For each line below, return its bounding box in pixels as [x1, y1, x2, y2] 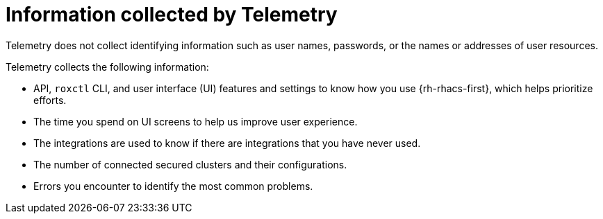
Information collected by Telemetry [6, 3, 338, 26]
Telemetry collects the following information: [6, 60, 209, 73]
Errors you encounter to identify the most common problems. [33, 179, 313, 192]
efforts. [33, 94, 67, 106]
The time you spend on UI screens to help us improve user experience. [33, 115, 358, 128]
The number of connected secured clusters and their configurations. [33, 158, 347, 170]
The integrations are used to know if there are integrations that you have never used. [33, 137, 421, 149]
